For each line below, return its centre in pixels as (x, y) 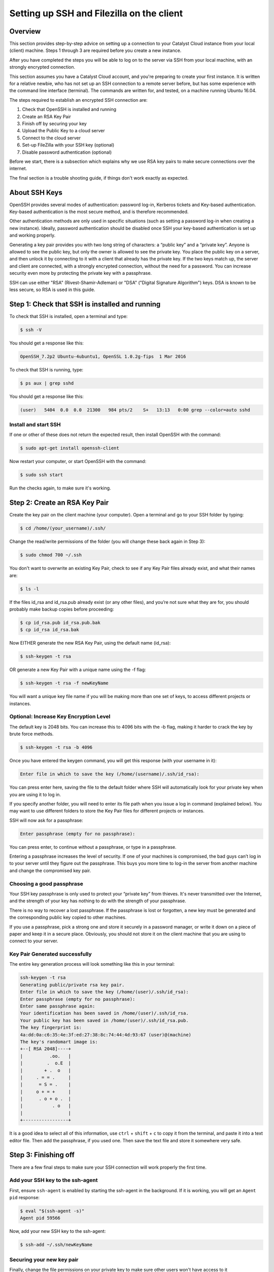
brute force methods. (31, 734)
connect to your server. (34, 941)
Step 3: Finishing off (42, 1155)
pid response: (25, 1198)
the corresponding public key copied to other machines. (68, 917)
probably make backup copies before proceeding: (62, 609)
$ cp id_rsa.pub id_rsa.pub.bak (60, 623)
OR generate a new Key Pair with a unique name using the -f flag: (78, 670)
